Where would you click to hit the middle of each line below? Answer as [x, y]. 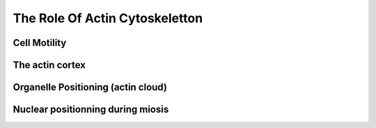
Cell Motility [40, 43]
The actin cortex [49, 65]
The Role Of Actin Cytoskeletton [108, 18]
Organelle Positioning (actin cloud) [90, 87]
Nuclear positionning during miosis [91, 110]
